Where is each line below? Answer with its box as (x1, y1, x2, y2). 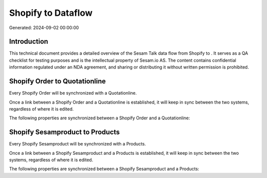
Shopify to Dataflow (9, 7, 93, 18)
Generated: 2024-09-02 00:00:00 (9, 25, 79, 31)
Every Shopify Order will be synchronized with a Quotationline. (9, 90, 137, 96)
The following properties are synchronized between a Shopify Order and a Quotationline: (9, 115, 190, 121)
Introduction (9, 37, 48, 46)
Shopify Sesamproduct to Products (9, 128, 120, 137)
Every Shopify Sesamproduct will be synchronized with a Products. (9, 141, 146, 147)
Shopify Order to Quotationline (9, 77, 106, 86)
